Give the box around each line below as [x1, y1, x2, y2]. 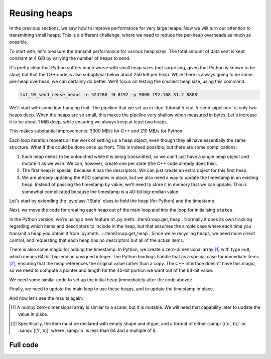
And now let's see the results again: [9, 295, 83, 301]
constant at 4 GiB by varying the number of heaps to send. [9, 55, 130, 61]
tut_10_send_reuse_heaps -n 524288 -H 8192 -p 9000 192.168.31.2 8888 [20, 92, 198, 98]
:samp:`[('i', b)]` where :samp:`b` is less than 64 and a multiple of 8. [18, 327, 157, 333]
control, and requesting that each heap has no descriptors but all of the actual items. [9, 237, 184, 243]
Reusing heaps [9, 8, 73, 19]
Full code [9, 341, 39, 349]
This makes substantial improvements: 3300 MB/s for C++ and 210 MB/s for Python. [9, 128, 184, 134]
